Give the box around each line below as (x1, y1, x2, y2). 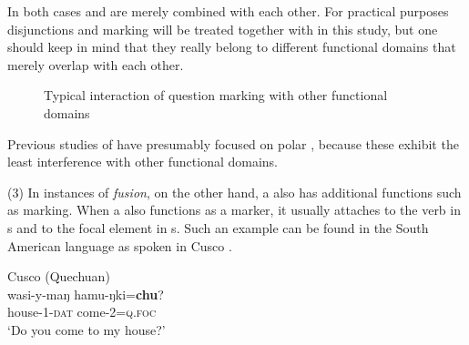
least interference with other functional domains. (7, 152, 279, 171)
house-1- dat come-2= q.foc (7, 302, 157, 321)
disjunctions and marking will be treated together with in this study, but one (7, 19, 438, 38)
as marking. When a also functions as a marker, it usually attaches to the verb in (7, 200, 461, 219)
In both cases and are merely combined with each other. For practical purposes (7, 2, 449, 20)
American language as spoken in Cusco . (7, 236, 232, 255)
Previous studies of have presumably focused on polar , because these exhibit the (7, 134, 459, 153)
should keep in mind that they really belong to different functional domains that (7, 37, 456, 56)
